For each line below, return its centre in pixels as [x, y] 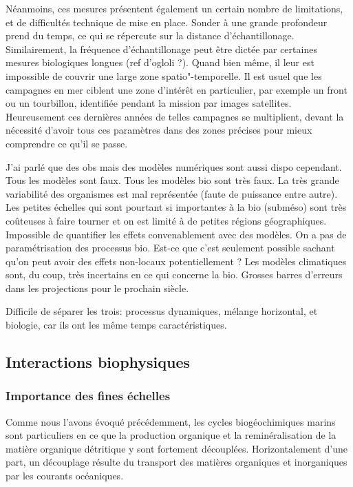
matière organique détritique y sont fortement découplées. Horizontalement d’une [176, 448]
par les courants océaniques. [65, 476]
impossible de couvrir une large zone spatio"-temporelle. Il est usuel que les [164, 75]
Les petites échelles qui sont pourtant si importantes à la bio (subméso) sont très [176, 207]
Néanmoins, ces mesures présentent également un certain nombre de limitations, [174, 8]
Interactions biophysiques [98, 362]
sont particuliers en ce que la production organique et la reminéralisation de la [171, 435]
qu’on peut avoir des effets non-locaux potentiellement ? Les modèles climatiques [176, 261]
